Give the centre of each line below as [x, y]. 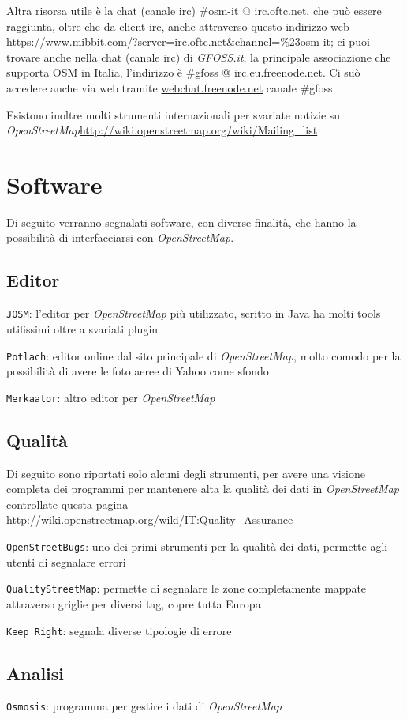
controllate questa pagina [67, 504]
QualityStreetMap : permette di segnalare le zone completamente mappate [187, 588]
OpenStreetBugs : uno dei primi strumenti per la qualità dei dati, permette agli [197, 546]
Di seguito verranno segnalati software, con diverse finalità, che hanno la [181, 222]
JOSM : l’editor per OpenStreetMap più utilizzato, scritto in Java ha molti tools [194, 313]
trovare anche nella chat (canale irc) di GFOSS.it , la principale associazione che [199, 56]
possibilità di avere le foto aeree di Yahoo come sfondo [138, 371]
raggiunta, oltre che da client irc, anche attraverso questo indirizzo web [178, 26]
